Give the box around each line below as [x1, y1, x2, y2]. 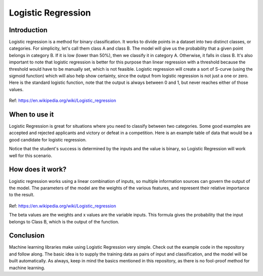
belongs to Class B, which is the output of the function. [9, 218, 119, 224]
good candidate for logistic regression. [9, 137, 87, 142]
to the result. [9, 192, 35, 197]
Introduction [9, 26, 48, 34]
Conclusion [9, 232, 45, 240]
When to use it [9, 110, 54, 118]
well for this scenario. [9, 153, 52, 158]
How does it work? [9, 165, 67, 174]
